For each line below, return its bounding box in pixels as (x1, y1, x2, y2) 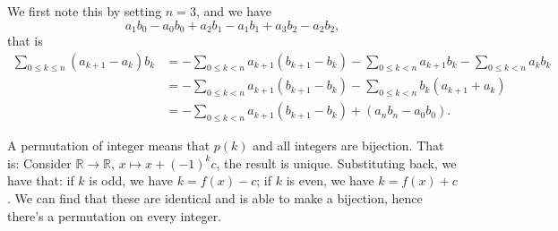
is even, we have (286, 171, 374, 190)
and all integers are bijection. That (253, 136, 444, 155)
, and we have (195, 2, 271, 20)
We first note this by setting (7, 2, 162, 20)
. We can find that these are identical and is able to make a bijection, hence (7, 188, 423, 207)
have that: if (7, 171, 74, 190)
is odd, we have (89, 171, 174, 190)
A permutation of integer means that (7, 136, 210, 155)
